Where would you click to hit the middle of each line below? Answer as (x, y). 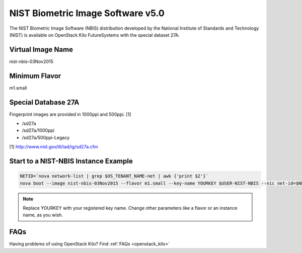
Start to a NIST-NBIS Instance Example (71, 161)
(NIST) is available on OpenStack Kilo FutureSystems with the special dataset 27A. (94, 35)
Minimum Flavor (35, 76)
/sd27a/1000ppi (38, 130)
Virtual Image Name (41, 50)
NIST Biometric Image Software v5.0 (87, 13)
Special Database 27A (44, 102)
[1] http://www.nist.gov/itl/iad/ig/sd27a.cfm (54, 147)
